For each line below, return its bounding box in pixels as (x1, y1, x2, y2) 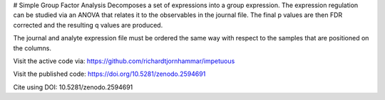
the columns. (13, 43, 51, 52)
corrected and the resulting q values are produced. (13, 21, 163, 29)
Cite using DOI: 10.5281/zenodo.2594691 (13, 82, 133, 91)
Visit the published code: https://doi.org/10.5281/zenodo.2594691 (13, 70, 206, 78)
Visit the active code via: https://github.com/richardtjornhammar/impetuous (13, 57, 235, 65)
